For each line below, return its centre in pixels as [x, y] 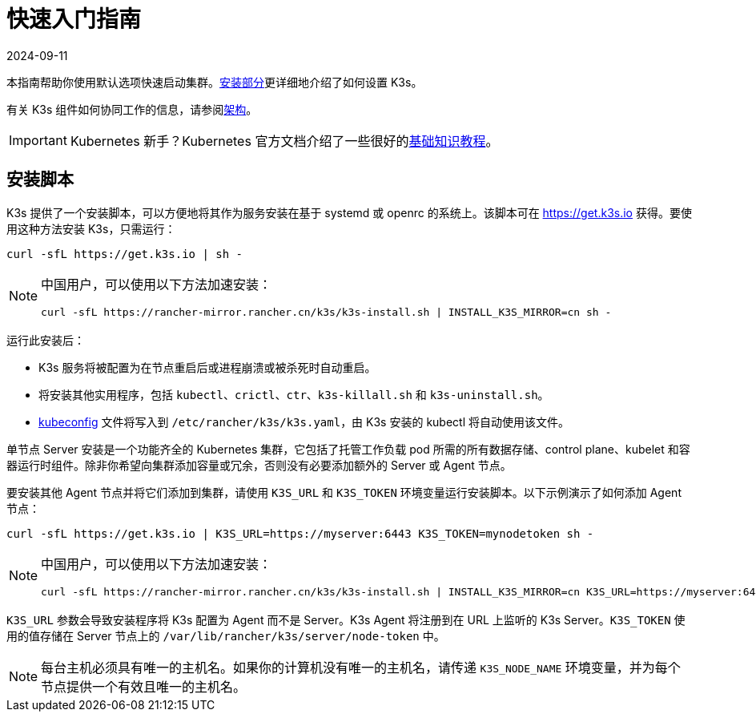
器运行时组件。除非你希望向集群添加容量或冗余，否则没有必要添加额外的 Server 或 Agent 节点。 [259, 465]
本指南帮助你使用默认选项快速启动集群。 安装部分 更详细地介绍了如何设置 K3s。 [215, 82]
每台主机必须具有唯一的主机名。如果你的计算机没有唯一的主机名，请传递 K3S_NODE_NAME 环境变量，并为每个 [361, 667]
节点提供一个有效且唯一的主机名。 [144, 686]
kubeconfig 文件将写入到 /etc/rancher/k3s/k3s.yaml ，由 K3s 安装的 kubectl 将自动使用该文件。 [304, 422]
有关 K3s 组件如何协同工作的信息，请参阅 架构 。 [132, 109]
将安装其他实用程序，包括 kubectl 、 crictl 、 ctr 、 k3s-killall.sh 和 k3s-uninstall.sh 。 [294, 394]
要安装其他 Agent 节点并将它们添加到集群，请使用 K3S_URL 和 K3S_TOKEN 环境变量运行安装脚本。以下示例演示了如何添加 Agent [344, 492]
